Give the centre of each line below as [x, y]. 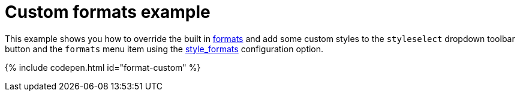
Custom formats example [108, 12]
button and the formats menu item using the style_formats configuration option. [164, 49]
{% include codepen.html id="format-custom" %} [103, 67]
